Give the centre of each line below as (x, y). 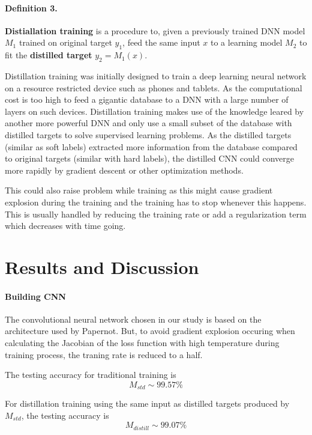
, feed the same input (161, 42)
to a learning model (247, 42)
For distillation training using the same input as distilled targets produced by (147, 403)
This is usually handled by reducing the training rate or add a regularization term (156, 214)
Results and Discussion (102, 266)
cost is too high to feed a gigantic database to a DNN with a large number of (147, 99)
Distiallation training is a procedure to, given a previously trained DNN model (155, 30)
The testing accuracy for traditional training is (91, 375)
